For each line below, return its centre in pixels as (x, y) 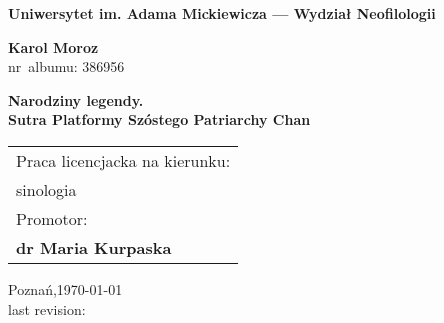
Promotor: (52, 218)
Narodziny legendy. (76, 99)
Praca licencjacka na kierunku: (123, 160)
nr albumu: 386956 (66, 66)
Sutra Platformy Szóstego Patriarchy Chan (159, 119)
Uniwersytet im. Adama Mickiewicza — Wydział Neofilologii (222, 13)
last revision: (47, 308)
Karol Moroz (53, 46)
